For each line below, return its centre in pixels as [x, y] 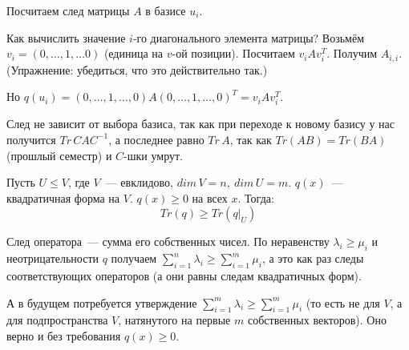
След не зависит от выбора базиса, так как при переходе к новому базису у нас [200, 124]
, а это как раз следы [313, 258]
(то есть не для [343, 302]
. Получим [352, 53]
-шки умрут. [153, 155]
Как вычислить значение [66, 37]
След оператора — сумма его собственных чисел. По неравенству [168, 241]
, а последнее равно [156, 139]
